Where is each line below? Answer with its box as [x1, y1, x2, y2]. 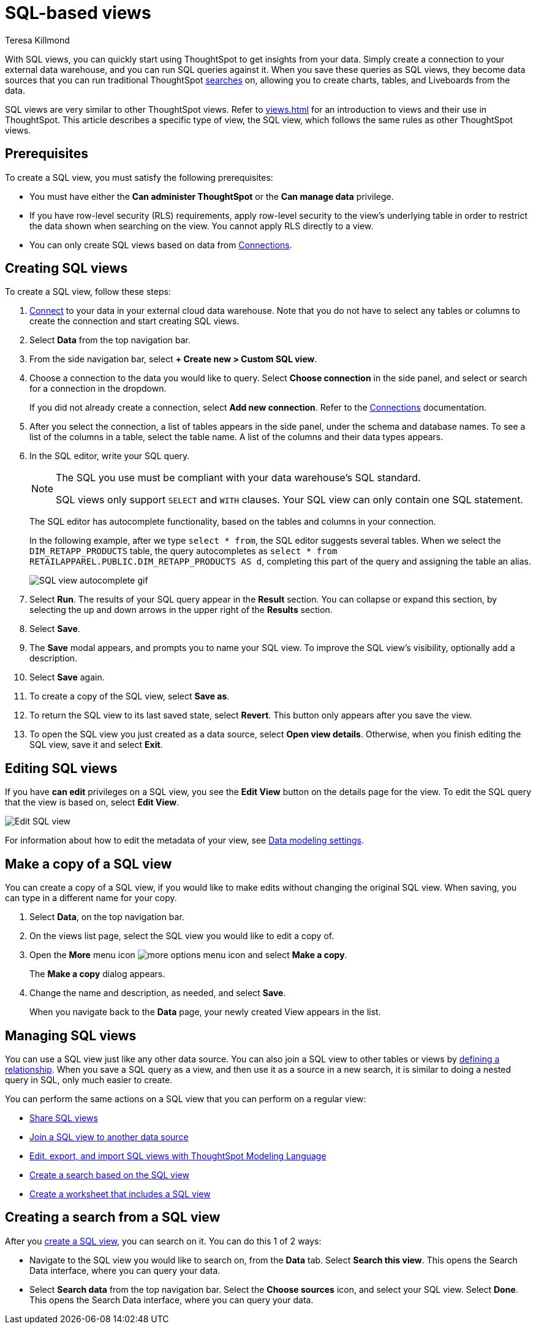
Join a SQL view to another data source [29, 1131, 189, 1142]
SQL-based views [5, 2, 151, 23]
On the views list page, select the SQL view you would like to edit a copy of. [29, 931, 334, 942]
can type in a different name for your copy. [5, 893, 177, 904]
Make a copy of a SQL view [5, 856, 172, 872]
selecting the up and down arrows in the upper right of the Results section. [29, 604, 333, 615]
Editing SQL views [5, 760, 118, 776]
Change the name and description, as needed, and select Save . [29, 988, 286, 999]
